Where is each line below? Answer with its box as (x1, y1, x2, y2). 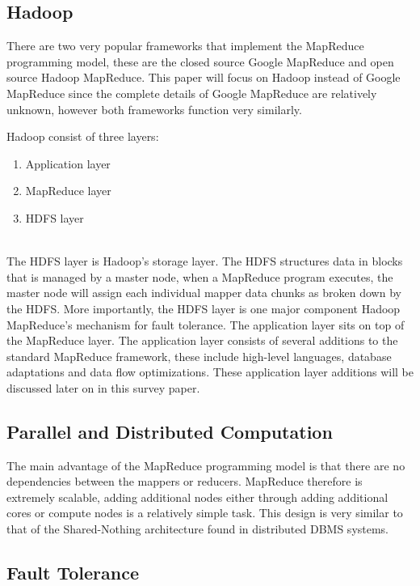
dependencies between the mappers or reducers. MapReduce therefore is (6, 473, 363, 490)
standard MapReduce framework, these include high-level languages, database (6, 347, 392, 364)
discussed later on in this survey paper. (6, 379, 200, 396)
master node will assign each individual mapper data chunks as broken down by (6, 284, 401, 301)
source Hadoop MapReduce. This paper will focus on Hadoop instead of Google (6, 69, 401, 86)
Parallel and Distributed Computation (6, 418, 333, 444)
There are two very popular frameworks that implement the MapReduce (6, 37, 364, 54)
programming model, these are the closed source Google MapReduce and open (6, 53, 394, 70)
